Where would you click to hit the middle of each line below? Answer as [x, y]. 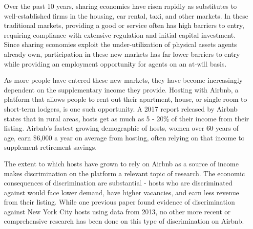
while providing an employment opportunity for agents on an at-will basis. [115, 63]
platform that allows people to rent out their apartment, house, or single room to [126, 99]
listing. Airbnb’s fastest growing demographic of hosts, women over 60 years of [121, 128]
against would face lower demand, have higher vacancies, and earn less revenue [122, 192]
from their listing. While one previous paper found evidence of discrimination [119, 202]
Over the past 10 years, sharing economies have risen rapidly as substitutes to [120, 6]
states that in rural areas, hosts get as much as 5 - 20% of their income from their [126, 118]
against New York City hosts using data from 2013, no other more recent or [117, 211]
